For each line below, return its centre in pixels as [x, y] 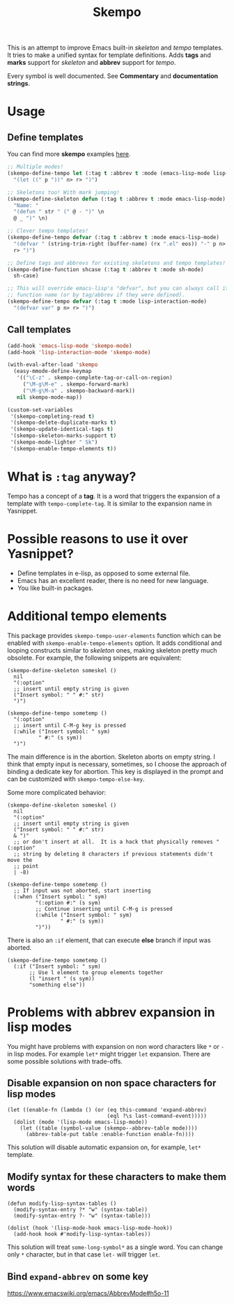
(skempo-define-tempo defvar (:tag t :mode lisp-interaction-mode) [107, 302]
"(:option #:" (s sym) [68, 903]
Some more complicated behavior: [57, 792]
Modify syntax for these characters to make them [117, 1177]
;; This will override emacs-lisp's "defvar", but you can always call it [118, 289]
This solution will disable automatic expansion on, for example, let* [104, 1147]
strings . [18, 84]
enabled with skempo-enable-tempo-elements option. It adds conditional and [115, 643]
